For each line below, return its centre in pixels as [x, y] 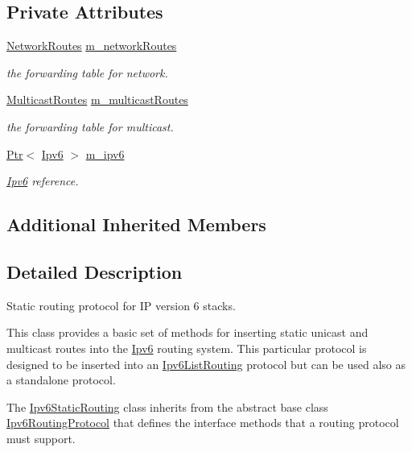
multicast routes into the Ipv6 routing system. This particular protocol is [187, 348]
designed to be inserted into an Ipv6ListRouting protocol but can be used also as [206, 364]
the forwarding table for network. [87, 72]
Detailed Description [95, 271]
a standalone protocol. [61, 380]
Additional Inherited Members [136, 224]
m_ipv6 [105, 153]
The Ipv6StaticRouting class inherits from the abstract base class [167, 406]
